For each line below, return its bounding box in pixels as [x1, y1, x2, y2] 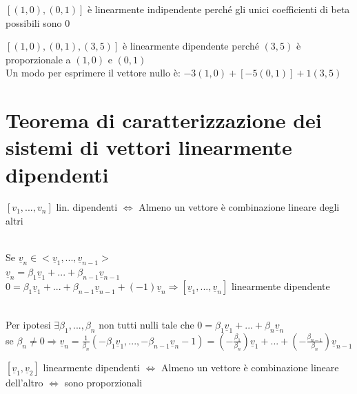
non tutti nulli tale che [99, 317, 194, 331]
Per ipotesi [6, 317, 51, 331]
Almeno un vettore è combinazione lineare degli [139, 200, 340, 214]
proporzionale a [6, 52, 71, 66]
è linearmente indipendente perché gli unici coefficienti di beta [87, 2, 350, 16]
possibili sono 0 [6, 15, 70, 30]
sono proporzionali [64, 375, 143, 389]
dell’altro [6, 375, 43, 389]
